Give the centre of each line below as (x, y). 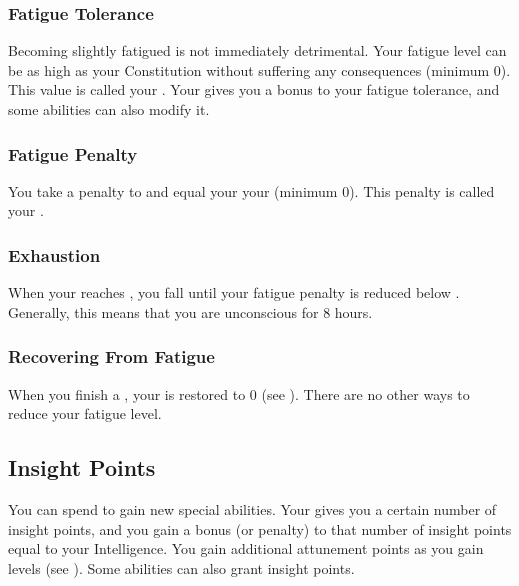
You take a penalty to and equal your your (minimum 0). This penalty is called (251, 190)
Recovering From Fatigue (111, 356)
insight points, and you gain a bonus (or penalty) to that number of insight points (260, 528)
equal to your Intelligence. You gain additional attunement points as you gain (246, 548)
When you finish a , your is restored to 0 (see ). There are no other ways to (239, 393)
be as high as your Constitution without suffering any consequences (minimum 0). (259, 69)
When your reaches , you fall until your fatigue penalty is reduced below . (234, 292)
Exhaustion (54, 254)
